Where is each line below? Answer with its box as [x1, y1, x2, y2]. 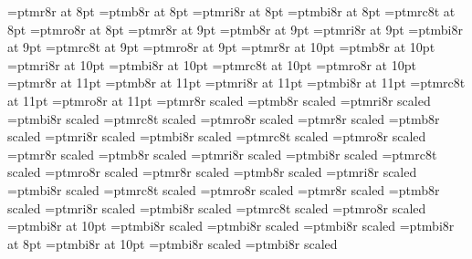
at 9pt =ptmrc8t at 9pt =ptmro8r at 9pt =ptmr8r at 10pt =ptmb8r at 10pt [7, 37, 435, 57]
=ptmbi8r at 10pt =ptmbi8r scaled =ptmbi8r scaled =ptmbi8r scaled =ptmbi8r [7, 216, 455, 235]
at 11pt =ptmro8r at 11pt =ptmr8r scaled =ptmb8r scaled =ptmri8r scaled [7, 90, 431, 109]
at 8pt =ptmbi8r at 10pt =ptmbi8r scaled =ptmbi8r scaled [7, 233, 338, 253]
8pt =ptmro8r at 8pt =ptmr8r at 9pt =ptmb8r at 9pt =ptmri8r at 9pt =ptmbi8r [7, 19, 463, 38]
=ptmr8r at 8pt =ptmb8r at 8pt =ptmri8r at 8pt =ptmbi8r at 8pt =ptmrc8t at [7, 2, 456, 20]
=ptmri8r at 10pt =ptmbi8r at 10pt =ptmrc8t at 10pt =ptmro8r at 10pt [7, 55, 416, 74]
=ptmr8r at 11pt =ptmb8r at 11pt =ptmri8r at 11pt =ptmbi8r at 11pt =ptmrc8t [7, 73, 466, 92]
